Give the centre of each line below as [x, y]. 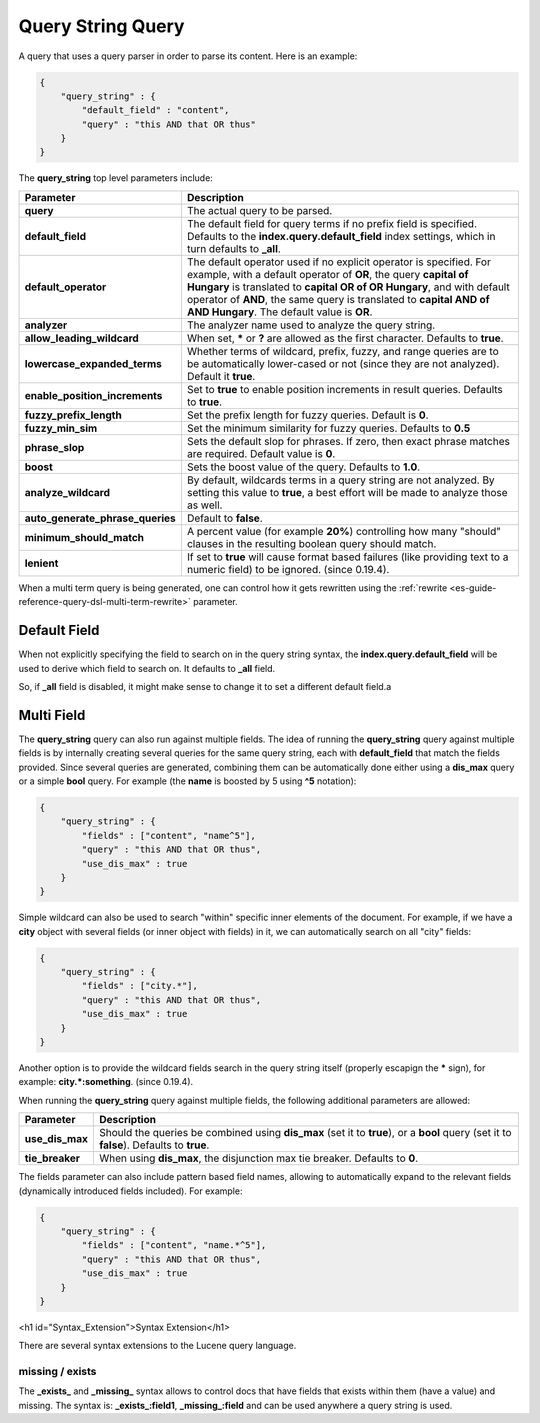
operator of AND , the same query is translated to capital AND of [338, 299]
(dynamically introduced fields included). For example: [130, 1191]
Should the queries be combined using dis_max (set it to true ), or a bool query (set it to [305, 1133]
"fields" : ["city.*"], [140, 986]
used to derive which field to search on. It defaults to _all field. [147, 668]
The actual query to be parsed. [259, 210]
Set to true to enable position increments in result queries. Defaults [345, 389]
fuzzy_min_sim [61, 428]
